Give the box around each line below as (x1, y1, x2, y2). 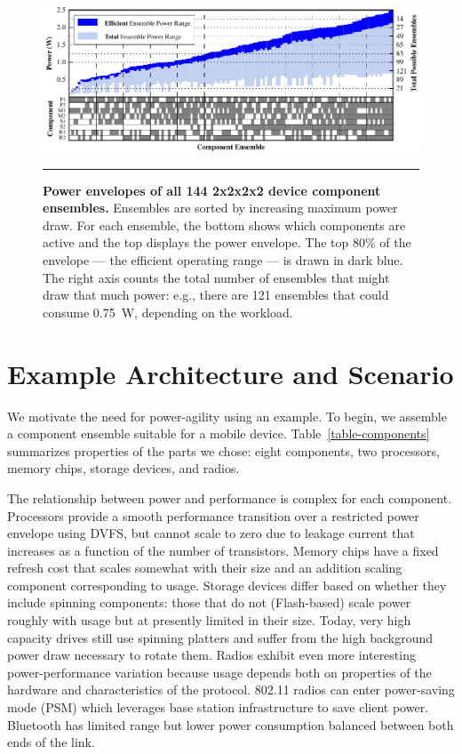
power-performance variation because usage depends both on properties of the (7, 662, 432, 681)
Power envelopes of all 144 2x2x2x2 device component (43, 180, 381, 199)
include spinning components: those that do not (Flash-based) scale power (7, 593, 411, 612)
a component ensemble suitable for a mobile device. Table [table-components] (7, 424, 430, 443)
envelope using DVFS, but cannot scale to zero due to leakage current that (7, 524, 415, 542)
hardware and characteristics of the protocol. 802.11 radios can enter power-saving (7, 680, 455, 699)
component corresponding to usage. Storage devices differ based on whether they (7, 575, 447, 594)
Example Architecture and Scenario (7, 355, 454, 391)
